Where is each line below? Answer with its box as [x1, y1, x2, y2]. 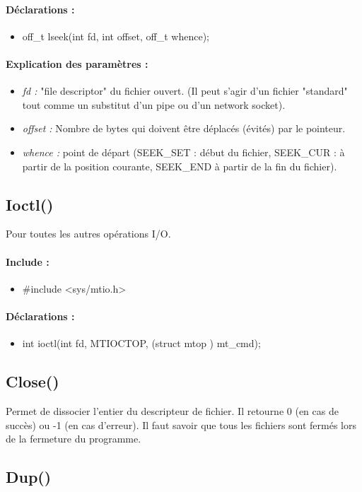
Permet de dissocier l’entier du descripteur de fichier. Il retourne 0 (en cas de [6, 403, 339, 418]
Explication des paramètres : [6, 56, 148, 71]
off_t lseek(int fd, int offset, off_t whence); [22, 28, 209, 43]
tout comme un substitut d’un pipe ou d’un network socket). [22, 97, 286, 112]
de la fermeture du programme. [6, 431, 141, 446]
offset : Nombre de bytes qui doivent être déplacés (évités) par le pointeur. [22, 121, 346, 136]
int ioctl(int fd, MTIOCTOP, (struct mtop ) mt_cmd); [22, 336, 261, 351]
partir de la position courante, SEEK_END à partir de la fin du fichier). [22, 158, 337, 173]
